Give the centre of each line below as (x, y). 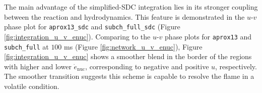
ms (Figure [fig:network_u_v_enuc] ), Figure (133, 46)
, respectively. (236, 66)
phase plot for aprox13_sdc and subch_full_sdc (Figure (92, 27)
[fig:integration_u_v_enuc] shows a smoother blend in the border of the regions (128, 56)
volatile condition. (32, 86)
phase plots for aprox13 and (208, 36)
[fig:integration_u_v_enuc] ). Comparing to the (77, 36)
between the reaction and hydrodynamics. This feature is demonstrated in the (124, 16)
